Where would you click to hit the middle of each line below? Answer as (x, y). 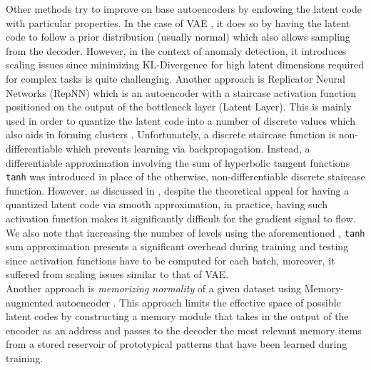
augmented (30, 302)
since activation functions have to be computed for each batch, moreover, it (171, 260)
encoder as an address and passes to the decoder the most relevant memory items (184, 330)
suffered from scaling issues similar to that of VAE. (117, 274)
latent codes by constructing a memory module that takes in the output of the (177, 316)
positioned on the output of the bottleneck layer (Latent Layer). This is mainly (179, 107)
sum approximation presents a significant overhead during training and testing (177, 246)
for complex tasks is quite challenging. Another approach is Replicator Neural (176, 78)
